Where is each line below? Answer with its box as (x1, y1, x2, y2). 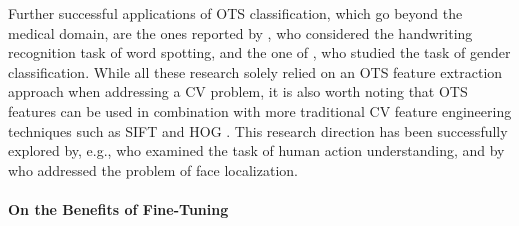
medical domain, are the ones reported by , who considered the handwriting (8, 22, 473, 43)
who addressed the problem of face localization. (8, 159, 298, 180)
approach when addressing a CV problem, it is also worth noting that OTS (8, 81, 468, 102)
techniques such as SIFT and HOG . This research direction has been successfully (8, 120, 508, 141)
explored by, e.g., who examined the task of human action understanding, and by (8, 140, 505, 161)
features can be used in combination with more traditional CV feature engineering (8, 100, 512, 121)
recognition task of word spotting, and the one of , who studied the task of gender (8, 42, 511, 63)
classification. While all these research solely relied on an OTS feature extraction (8, 61, 503, 82)
